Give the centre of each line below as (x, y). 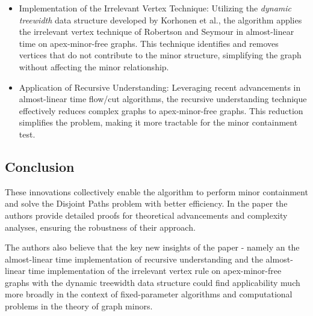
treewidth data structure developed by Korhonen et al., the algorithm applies (160, 20)
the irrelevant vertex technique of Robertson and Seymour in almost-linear (156, 32)
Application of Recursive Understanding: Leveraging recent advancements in (160, 87)
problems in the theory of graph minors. (79, 306)
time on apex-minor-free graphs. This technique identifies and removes (149, 43)
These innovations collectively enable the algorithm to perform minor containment (156, 191)
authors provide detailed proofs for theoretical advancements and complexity (146, 215)
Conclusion (40, 166)
